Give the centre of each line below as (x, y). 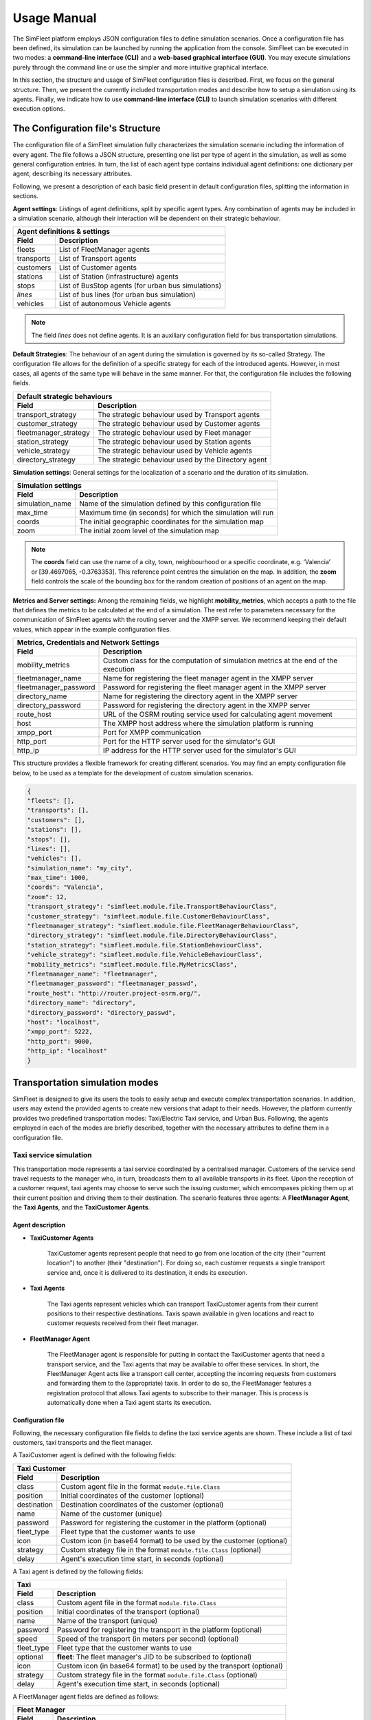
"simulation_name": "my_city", (80, 868)
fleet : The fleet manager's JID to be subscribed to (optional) (154, 1657)
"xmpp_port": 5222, (60, 1032)
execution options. (39, 109)
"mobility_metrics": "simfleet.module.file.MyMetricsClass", (132, 964)
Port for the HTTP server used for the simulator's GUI (189, 742)
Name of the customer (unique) (112, 1514)
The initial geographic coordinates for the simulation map (172, 522)
